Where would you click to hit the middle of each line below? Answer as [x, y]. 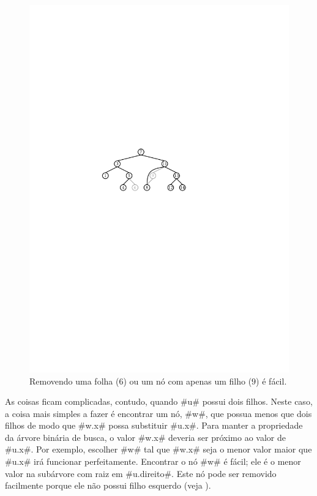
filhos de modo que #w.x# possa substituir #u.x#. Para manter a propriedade [154, 425]
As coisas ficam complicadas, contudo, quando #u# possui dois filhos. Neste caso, [159, 401]
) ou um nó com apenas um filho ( [188, 381]
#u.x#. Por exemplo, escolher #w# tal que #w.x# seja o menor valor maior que [158, 449]
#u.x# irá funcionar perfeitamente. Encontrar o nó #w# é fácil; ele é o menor [153, 461]
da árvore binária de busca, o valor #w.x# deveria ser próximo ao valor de [145, 437]
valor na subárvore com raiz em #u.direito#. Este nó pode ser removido [141, 473]
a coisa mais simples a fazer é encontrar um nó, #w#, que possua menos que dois [158, 413]
